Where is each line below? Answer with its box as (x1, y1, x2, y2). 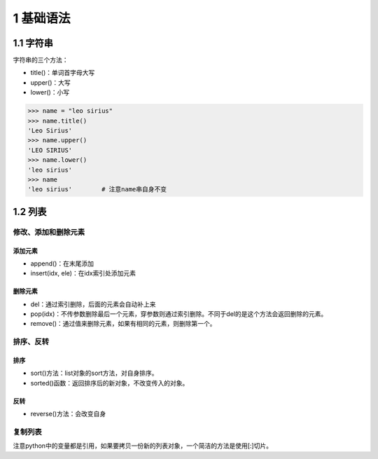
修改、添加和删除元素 (13, 227, 85, 237)
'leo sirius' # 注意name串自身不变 (27, 186, 167, 193)
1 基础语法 (13, 11, 71, 26)
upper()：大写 (30, 78, 71, 87)
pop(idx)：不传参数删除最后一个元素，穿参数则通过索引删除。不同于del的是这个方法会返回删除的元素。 (30, 310, 328, 318)
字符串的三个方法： (13, 56, 69, 64)
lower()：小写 (30, 88, 70, 97)
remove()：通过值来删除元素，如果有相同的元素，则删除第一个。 (30, 320, 216, 328)
